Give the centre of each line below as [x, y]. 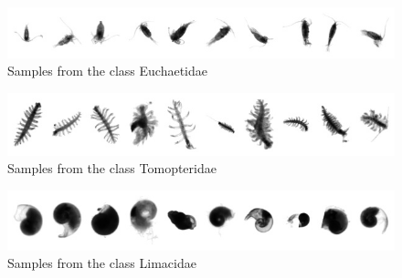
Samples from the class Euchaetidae [108, 71]
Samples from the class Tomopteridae [112, 168]
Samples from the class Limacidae [102, 263]
